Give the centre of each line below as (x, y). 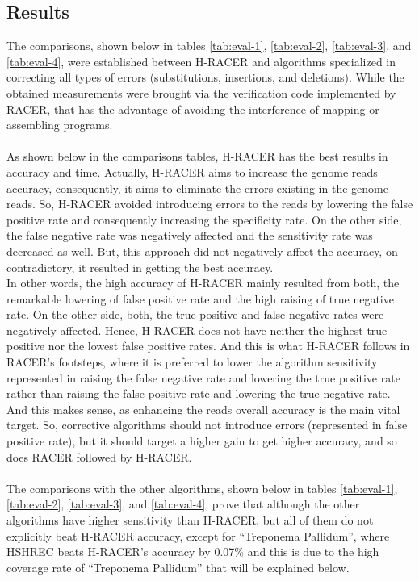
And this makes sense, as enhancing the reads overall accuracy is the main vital (203, 409)
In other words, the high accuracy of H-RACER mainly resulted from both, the (203, 283)
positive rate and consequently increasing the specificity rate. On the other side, (204, 219)
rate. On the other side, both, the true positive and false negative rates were (195, 314)
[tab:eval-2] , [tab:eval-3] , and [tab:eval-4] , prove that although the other (183, 504)
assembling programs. (60, 125)
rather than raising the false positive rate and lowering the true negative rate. (199, 393)
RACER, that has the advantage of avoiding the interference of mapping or (193, 109)
